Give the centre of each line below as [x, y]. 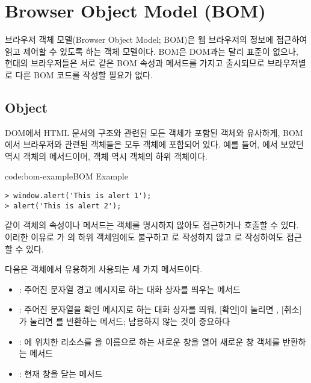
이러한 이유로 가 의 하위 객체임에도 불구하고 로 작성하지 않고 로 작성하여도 [144, 236]
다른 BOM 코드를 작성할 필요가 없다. [84, 74]
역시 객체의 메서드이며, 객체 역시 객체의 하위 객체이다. [106, 156]
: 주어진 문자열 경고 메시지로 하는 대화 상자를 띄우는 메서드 [130, 289]
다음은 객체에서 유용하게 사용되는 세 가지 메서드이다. [104, 269]
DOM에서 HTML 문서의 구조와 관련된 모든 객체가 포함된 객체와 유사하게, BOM [154, 132]
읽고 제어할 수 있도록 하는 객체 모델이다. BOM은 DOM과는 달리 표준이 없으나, [152, 51]
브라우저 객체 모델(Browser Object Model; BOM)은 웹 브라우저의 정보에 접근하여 [156, 39]
